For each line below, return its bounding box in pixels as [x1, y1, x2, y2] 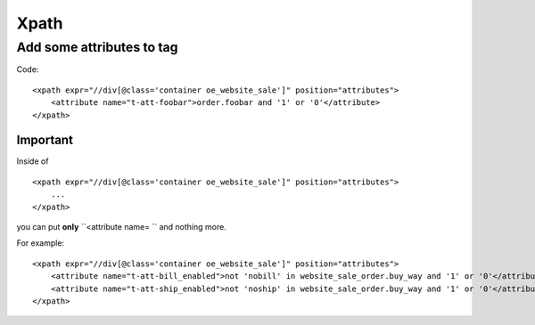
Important [16, 133, 73, 148]
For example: [16, 238, 65, 248]
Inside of [16, 156, 49, 167]
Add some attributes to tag [16, 39, 178, 55]
